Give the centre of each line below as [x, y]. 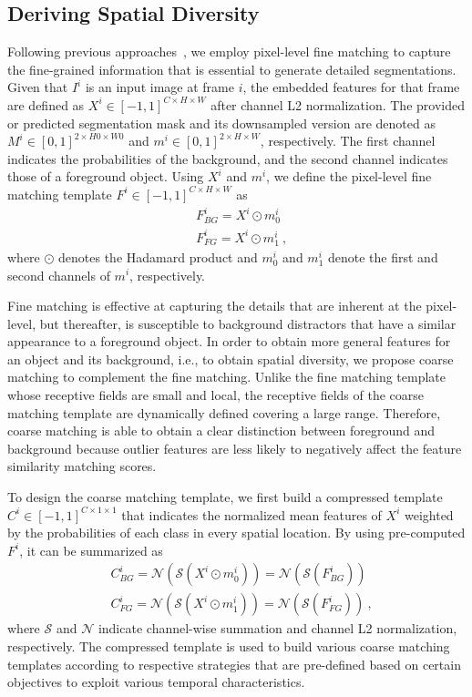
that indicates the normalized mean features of [251, 514]
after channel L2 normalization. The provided [338, 104]
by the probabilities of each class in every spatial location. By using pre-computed [236, 533]
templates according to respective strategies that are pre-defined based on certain [234, 664]
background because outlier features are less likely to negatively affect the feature [235, 448]
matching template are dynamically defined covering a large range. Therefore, [224, 412]
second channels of [59, 275]
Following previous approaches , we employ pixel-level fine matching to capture [229, 51]
